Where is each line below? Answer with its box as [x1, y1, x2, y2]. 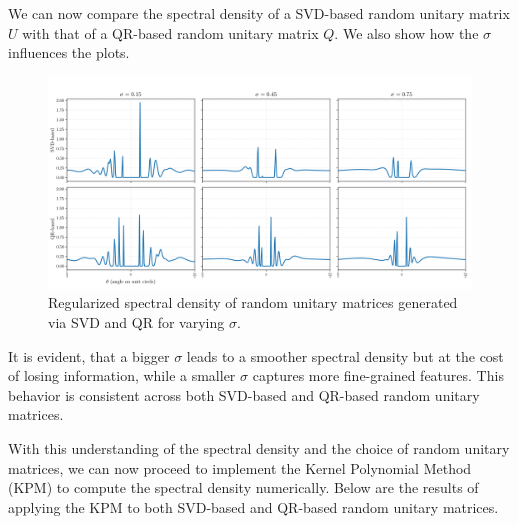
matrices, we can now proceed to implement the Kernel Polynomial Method [8, 457, 472, 478]
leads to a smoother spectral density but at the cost [186, 345, 504, 366]
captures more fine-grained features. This [252, 365, 504, 386]
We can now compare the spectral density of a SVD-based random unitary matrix [8, 3, 510, 23]
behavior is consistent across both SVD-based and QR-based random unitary [8, 384, 480, 405]
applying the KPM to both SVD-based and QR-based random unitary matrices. [8, 496, 499, 517]
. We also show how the [334, 22, 479, 43]
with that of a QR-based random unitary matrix [22, 22, 319, 43]
